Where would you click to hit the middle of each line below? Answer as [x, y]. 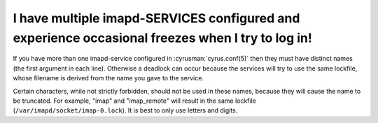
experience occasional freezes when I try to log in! [163, 38]
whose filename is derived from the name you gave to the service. [108, 78]
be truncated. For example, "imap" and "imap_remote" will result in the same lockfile [135, 101]
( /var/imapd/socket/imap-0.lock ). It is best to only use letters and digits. [125, 110]
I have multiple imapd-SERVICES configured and [156, 18]
